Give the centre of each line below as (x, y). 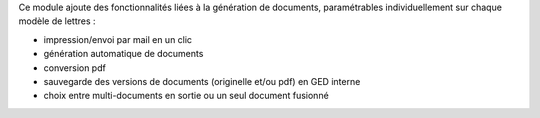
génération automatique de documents (123, 54)
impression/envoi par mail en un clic (118, 39)
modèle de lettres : (57, 21)
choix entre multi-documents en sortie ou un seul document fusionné (186, 96)
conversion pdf (75, 67)
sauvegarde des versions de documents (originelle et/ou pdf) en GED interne (202, 81)
